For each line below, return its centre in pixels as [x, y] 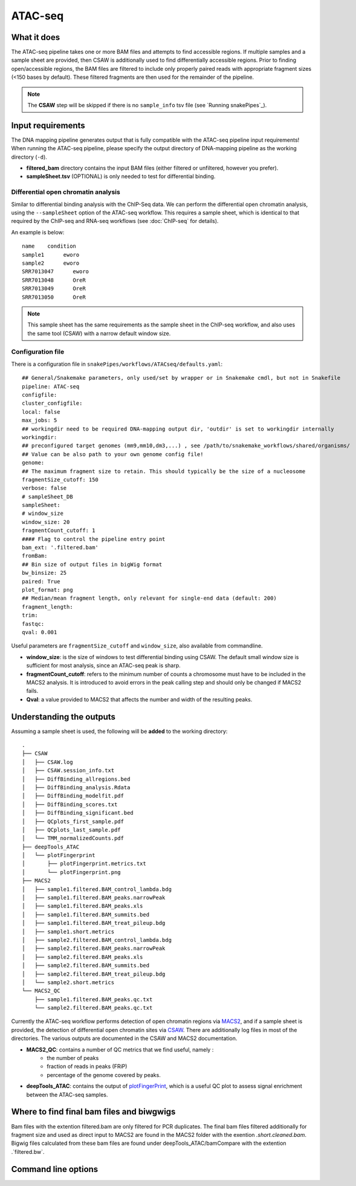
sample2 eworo [51, 263]
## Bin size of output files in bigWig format [92, 564]
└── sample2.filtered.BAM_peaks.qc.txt [93, 1008]
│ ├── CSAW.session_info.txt [68, 770]
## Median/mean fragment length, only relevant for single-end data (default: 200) [150, 598]
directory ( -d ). [29, 157]
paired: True [41, 581]
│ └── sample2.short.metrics [68, 982]
